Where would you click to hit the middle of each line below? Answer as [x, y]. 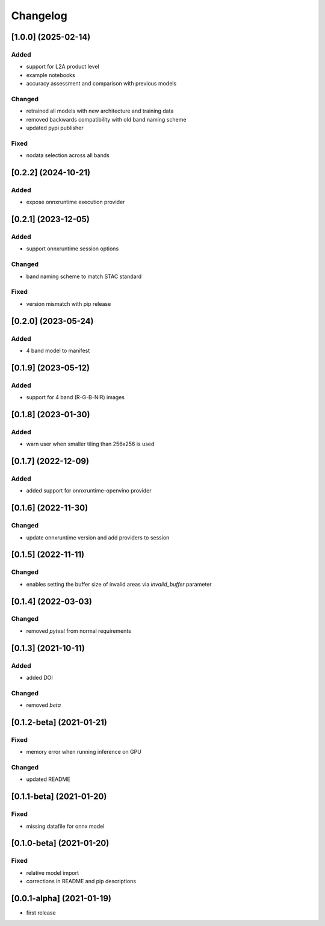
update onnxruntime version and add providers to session [98, 537]
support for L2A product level [63, 67]
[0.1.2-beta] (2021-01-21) [59, 722]
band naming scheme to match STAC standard [84, 276]
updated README [48, 779]
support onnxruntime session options [73, 249]
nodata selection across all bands [68, 155]
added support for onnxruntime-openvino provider [89, 491]
